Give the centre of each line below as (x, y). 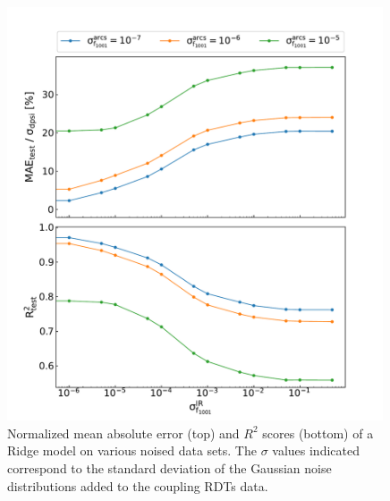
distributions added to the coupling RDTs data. (138, 485)
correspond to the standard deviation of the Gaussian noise (170, 467)
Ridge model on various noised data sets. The (132, 450)
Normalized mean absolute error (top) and (123, 433)
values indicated (316, 450)
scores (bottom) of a (318, 433)
